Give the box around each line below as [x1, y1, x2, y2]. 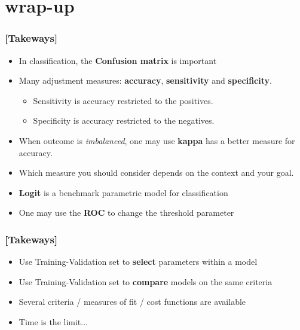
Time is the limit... [19, 315, 88, 328]
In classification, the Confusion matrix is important [19, 54, 217, 66]
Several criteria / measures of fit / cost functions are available [19, 295, 246, 308]
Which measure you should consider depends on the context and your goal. [19, 166, 294, 179]
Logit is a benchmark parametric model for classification [19, 186, 228, 198]
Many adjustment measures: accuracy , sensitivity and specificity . [19, 74, 272, 87]
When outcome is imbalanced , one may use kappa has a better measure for [19, 134, 295, 146]
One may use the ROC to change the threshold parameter [19, 206, 234, 219]
